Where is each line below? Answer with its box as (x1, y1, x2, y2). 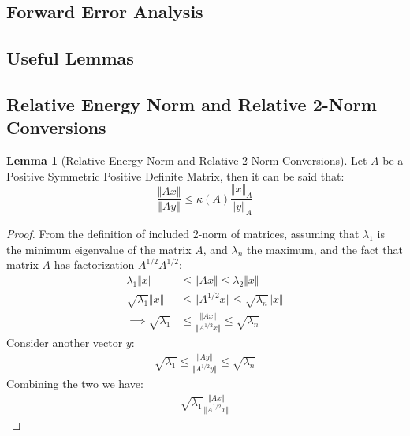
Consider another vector (6, 334, 123, 351)
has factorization (54, 256, 135, 273)
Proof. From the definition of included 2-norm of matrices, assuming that (6, 225, 360, 241)
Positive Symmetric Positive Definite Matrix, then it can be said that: (6, 167, 345, 184)
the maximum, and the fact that (247, 240, 403, 257)
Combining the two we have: (6, 375, 143, 392)
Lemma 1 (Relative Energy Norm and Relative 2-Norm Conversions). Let (6, 152, 367, 169)
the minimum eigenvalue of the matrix (6, 240, 192, 257)
